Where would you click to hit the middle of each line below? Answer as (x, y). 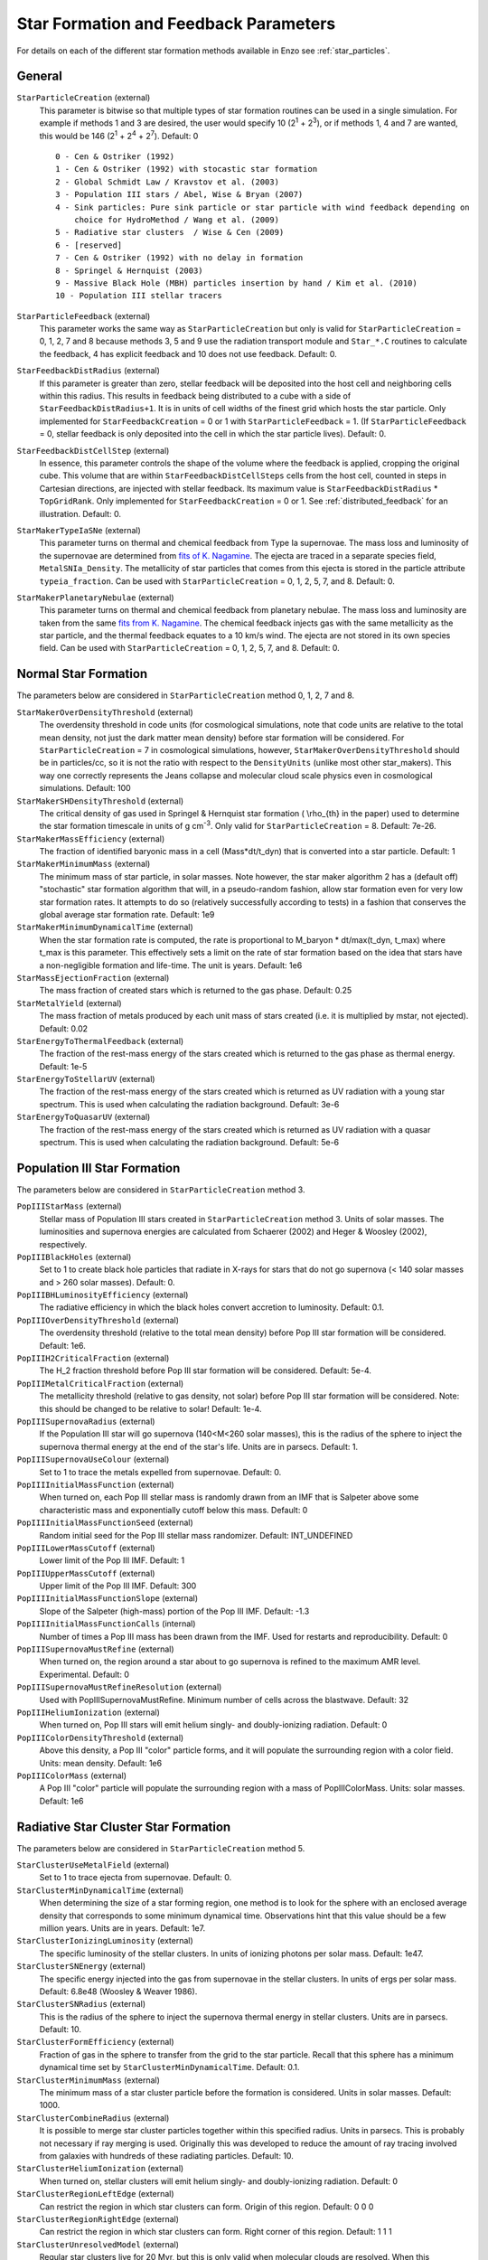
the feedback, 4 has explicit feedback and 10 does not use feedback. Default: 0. (188, 353)
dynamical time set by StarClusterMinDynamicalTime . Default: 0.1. (169, 2067)
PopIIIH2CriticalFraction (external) (93, 1358)
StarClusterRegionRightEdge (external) (98, 2218)
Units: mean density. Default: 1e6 (101, 1763)
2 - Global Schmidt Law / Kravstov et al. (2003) (168, 182)
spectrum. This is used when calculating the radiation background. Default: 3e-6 (189, 1104)
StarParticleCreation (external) (84, 98)
